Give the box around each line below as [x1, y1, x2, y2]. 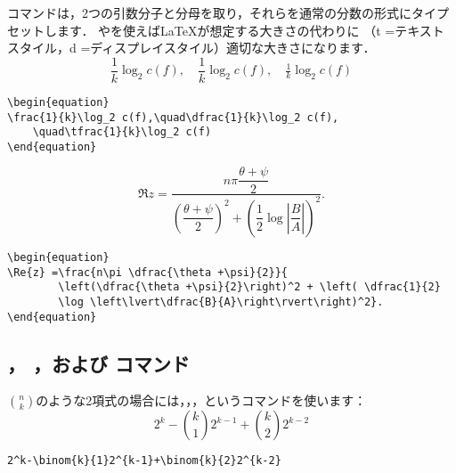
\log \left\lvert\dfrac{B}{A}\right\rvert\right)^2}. [58, 295, 384, 308]
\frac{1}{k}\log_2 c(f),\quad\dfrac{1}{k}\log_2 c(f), [7, 110, 339, 124]
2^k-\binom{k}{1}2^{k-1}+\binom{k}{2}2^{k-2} [7, 454, 281, 468]
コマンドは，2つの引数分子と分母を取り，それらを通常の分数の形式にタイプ [7, 4, 450, 21]
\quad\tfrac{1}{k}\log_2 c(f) [32, 126, 212, 139]
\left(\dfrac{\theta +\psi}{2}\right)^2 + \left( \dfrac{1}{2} [58, 281, 441, 294]
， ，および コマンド [7, 349, 191, 377]
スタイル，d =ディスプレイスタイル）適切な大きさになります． [7, 38, 376, 57]
